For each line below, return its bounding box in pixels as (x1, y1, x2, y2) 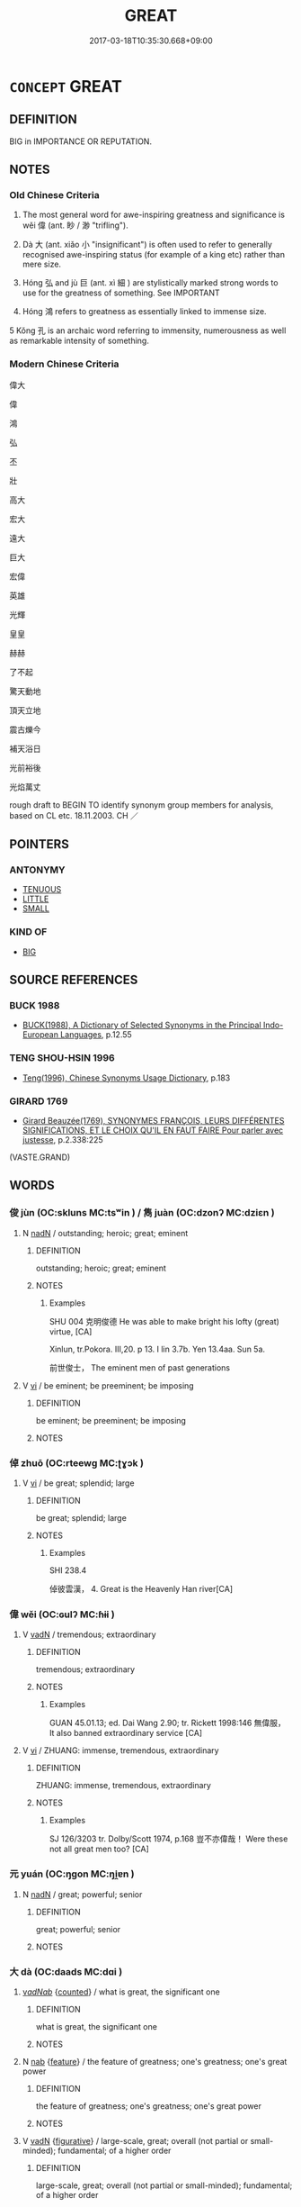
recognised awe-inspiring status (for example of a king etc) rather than (22, 249, 286, 260)
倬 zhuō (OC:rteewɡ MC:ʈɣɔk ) (9, 1456, 144, 1469)
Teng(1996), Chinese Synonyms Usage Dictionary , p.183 (22, 1072, 231, 1083)
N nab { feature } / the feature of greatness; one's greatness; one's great (22, 2056, 288, 2067)
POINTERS (9, 837, 70, 852)
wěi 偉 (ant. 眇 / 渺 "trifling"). (22, 220, 128, 231)
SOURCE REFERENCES (9, 972, 138, 988)
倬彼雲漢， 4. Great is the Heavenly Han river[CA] (49, 1583, 234, 1594)
